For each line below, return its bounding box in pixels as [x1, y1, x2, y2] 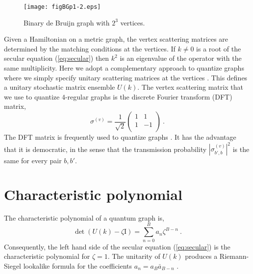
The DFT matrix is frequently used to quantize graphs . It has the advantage [4, 132, 236, 142]
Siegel [4, 260, 21, 271]
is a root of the [196, 43, 241, 53]
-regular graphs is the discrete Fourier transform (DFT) [65, 91, 232, 101]
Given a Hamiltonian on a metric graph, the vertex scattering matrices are [4, 34, 228, 44]
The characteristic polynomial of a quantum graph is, [4, 212, 164, 223]
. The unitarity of [107, 251, 160, 261]
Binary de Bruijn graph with [24, 17, 110, 27]
